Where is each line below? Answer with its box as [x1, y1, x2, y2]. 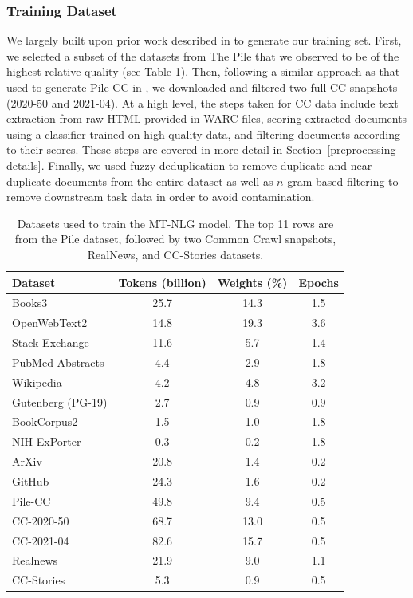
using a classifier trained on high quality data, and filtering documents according [6, 125, 401, 142]
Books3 [12, 294, 48, 311]
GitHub [12, 472, 49, 489]
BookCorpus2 [12, 413, 78, 430]
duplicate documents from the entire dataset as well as [6, 172, 273, 189]
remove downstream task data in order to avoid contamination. [6, 188, 315, 205]
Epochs [298, 273, 339, 290]
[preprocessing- [327, 141, 400, 158]
